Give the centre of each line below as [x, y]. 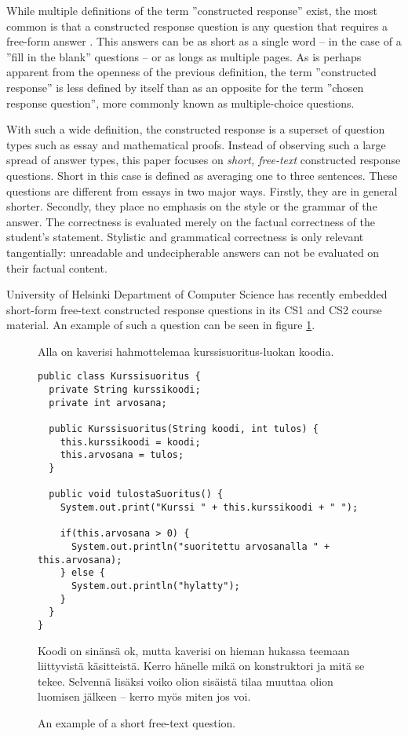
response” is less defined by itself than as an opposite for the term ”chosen [185, 87]
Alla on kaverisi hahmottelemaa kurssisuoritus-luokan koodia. [186, 351]
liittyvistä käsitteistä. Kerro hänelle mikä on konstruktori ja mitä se [201, 666]
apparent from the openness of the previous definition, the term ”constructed [191, 72]
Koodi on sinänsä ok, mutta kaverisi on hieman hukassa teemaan [194, 650]
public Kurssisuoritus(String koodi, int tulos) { [184, 429]
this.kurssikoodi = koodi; [130, 442]
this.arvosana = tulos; [122, 455]
